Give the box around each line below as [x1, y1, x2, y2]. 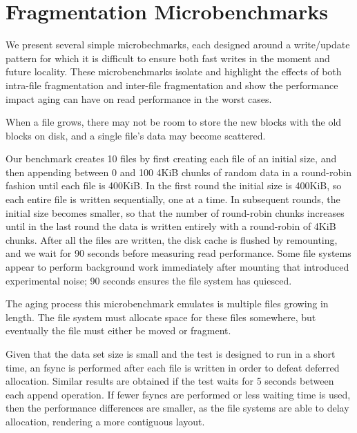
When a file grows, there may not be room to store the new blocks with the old [6, 115, 342, 129]
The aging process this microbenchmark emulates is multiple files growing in [6, 296, 329, 311]
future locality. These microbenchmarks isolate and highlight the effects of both [6, 64, 342, 79]
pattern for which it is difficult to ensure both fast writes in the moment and [6, 50, 330, 65]
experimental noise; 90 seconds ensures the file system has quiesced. [6, 273, 292, 287]
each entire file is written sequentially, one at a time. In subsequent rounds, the [6, 192, 340, 206]
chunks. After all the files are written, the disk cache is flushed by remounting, [6, 232, 338, 247]
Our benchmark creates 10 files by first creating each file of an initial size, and [6, 151, 337, 166]
